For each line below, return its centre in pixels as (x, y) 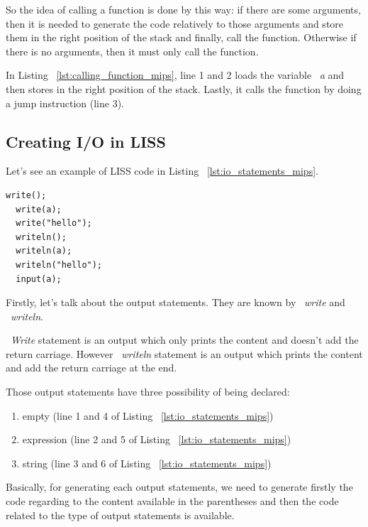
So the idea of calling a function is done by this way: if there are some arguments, (183, 9)
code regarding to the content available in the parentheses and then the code (172, 501)
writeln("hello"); (59, 265)
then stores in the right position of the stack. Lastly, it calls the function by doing (184, 88)
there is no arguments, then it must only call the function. (132, 51)
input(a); (39, 279)
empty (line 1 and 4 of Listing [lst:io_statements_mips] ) (148, 415)
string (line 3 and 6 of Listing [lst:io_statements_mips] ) (147, 463)
